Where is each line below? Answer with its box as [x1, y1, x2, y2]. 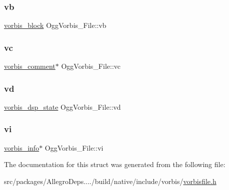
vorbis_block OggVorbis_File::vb [4, 20, 106, 30]
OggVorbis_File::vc [61, 61, 120, 71]
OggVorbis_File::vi [44, 142, 103, 153]
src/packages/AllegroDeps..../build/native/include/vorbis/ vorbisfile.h [4, 176, 216, 186]
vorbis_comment [4, 61, 55, 71]
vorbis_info [4, 142, 39, 153]
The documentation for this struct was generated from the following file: [4, 159, 225, 170]
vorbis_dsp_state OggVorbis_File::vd [4, 101, 121, 112]
